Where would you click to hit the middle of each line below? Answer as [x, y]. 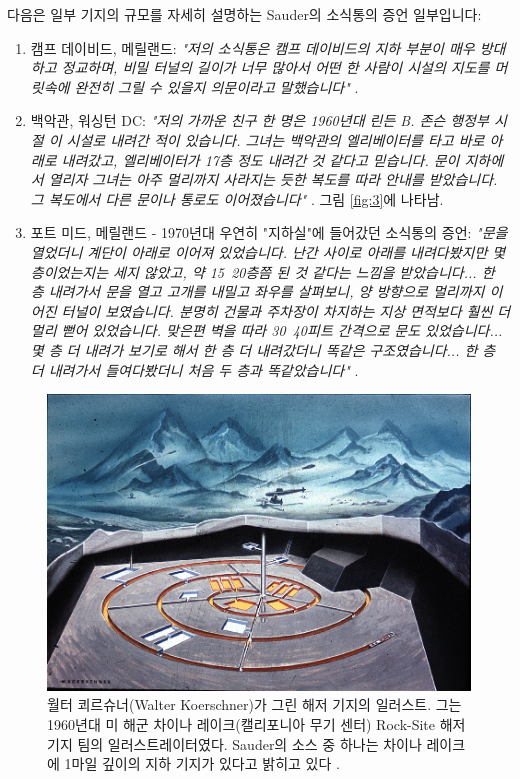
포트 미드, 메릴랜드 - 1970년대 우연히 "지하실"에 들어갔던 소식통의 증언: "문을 [269, 232]
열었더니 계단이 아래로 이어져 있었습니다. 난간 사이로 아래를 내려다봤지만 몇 [268, 251]
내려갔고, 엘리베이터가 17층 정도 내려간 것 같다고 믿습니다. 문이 [260, 159]
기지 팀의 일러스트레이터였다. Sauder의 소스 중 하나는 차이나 [234, 743]
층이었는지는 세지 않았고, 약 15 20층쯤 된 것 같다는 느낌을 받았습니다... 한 [262, 271]
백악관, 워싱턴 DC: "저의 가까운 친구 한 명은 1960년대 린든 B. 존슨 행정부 [259, 120]
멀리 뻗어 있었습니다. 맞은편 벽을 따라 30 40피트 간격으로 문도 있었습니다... [266, 330]
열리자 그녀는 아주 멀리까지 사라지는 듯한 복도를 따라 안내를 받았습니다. [273, 179]
